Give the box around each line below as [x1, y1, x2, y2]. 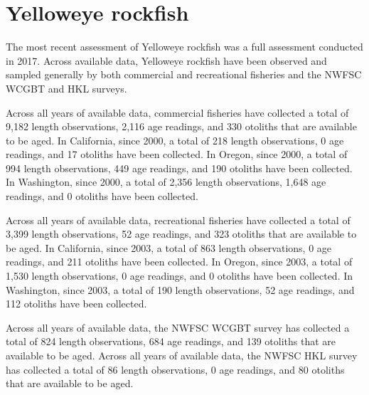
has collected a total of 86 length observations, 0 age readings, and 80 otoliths [6, 362, 345, 376]
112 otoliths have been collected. [6, 296, 147, 311]
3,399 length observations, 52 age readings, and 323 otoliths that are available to [6, 226, 357, 241]
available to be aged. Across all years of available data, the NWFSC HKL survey [6, 348, 358, 362]
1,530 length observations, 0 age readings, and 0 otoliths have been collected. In [6, 268, 353, 283]
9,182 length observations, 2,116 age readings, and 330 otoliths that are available [6, 119, 357, 134]
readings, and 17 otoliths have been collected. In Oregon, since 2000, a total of [6, 147, 348, 162]
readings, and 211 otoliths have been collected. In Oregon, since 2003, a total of [6, 254, 353, 269]
